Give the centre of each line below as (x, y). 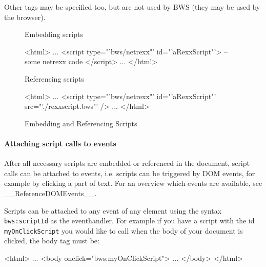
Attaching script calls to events (60, 143)
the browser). (25, 17)
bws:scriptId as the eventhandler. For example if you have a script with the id (129, 221)
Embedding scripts (54, 34)
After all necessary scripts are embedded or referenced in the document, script (127, 163)
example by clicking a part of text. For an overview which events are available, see (133, 183)
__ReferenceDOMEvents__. (50, 193)
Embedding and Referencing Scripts (81, 123)
